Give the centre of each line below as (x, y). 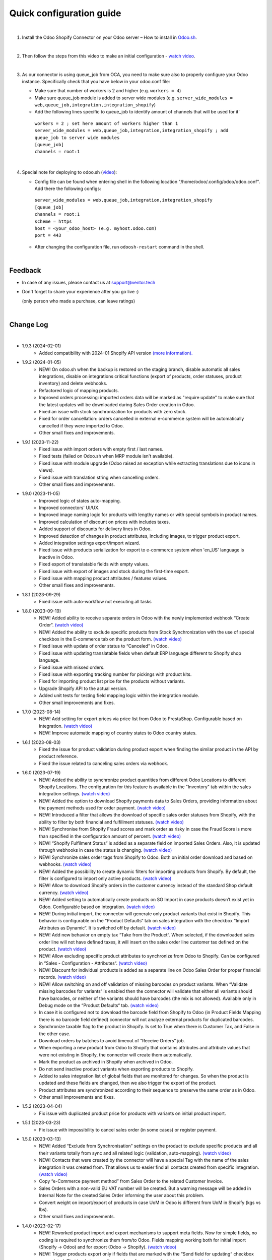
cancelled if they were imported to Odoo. (82, 425)
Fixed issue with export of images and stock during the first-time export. (114, 571)
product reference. (58, 757)
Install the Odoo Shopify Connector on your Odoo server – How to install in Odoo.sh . (110, 37)
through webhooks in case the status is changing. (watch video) (106, 850)
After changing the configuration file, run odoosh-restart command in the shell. (119, 246)
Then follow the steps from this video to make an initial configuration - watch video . (109, 56)
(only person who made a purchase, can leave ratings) (79, 301)
